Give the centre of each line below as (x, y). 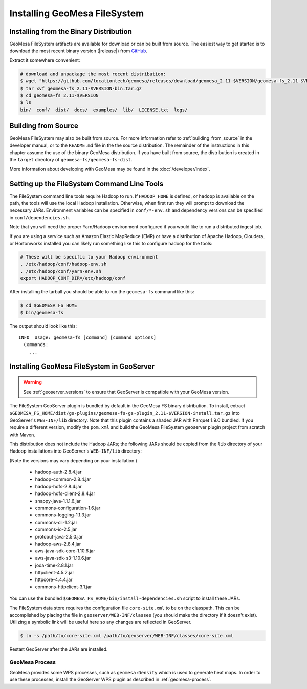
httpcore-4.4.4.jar (54, 579)
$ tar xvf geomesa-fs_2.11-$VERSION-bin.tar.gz (81, 88)
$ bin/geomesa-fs (42, 313)
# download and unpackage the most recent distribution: (93, 74)
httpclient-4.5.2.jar (54, 572)
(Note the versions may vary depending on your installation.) (73, 460)
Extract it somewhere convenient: (45, 60)
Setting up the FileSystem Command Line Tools (86, 184)
